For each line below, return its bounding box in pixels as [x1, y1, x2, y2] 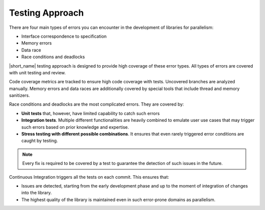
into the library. [21, 190, 52, 196]
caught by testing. [21, 138, 58, 144]
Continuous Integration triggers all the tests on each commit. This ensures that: [9, 174, 169, 180]
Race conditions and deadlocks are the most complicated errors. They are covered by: [9, 101, 184, 107]
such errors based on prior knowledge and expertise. [21, 124, 130, 130]
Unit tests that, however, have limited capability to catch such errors [21, 110, 160, 116]
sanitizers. [9, 93, 30, 98]
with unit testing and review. [9, 70, 66, 75]
